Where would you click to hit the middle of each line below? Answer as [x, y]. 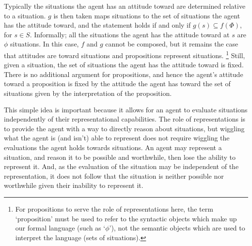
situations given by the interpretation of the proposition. [88, 93]
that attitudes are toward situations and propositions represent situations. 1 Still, [125, 54]
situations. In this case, [45, 44]
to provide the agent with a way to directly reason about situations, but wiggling [124, 128]
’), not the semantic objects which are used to [177, 228]
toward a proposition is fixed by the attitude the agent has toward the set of [117, 84]
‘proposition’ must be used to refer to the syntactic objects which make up [126, 218]
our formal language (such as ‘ [60, 228]
